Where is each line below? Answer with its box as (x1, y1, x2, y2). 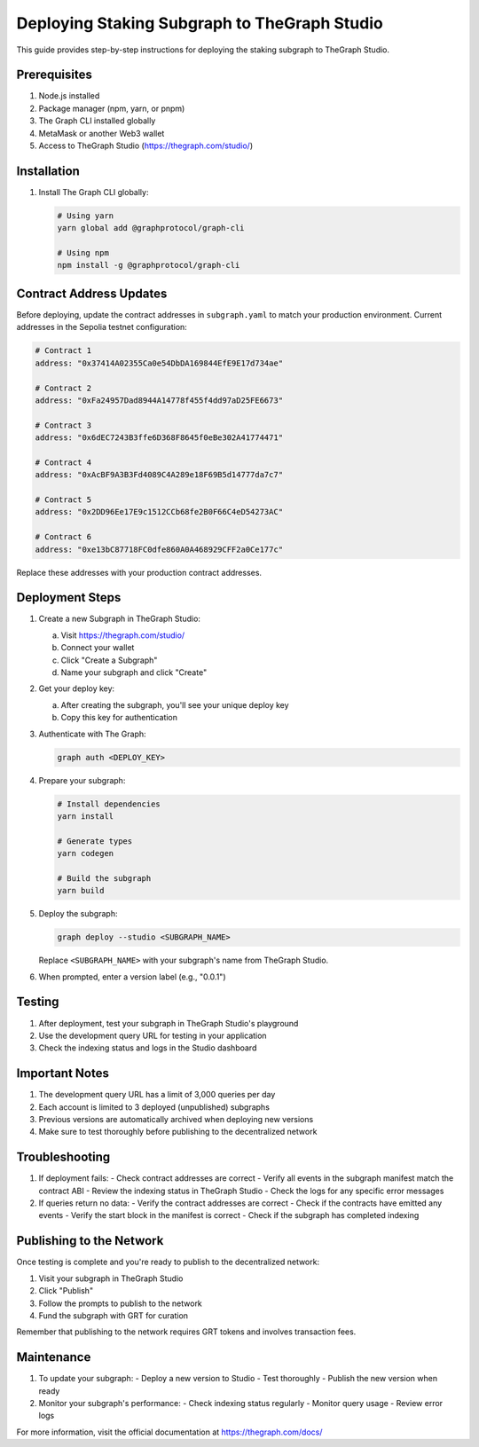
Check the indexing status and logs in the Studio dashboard (38, 1042, 257, 1053)
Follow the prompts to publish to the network (38, 1298, 203, 1309)
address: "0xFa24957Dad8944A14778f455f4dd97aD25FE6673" (35, 395, 284, 405)
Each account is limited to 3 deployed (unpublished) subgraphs (38, 1101, 271, 1113)
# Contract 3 (35, 420, 92, 430)
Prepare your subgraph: (38, 775, 126, 785)
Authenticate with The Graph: (38, 728, 146, 739)
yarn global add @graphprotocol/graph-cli (57, 223, 245, 233)
